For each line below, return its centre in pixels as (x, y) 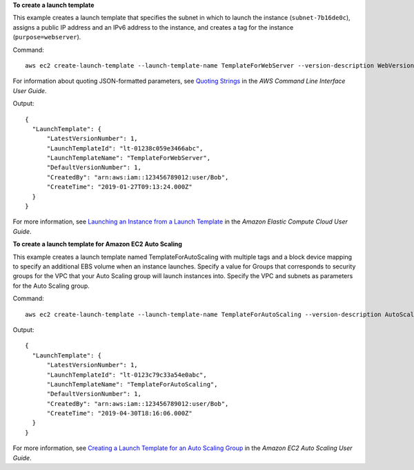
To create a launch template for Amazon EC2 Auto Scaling (98, 244)
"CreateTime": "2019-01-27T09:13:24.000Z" (119, 187)
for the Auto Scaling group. (51, 286)
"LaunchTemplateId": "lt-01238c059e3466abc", (125, 148)
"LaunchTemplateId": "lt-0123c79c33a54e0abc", (127, 375)
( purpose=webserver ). (47, 37)
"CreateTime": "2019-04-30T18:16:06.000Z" (119, 413)
